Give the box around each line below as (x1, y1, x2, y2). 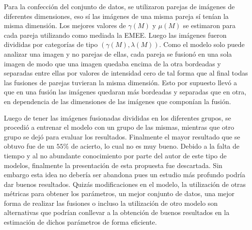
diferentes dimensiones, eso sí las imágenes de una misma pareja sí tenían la (4, 11, 229, 21)
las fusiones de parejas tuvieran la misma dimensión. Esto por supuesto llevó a (4, 77, 237, 87)
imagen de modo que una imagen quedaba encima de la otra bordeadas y (4, 58, 221, 68)
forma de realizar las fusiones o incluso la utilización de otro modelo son (4, 198, 218, 208)
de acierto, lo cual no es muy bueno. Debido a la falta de (71, 141, 240, 151)
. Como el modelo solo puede (159, 39, 245, 49)
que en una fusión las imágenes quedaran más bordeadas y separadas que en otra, (4, 87, 247, 97)
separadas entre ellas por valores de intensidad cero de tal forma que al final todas (4, 68, 248, 78)
